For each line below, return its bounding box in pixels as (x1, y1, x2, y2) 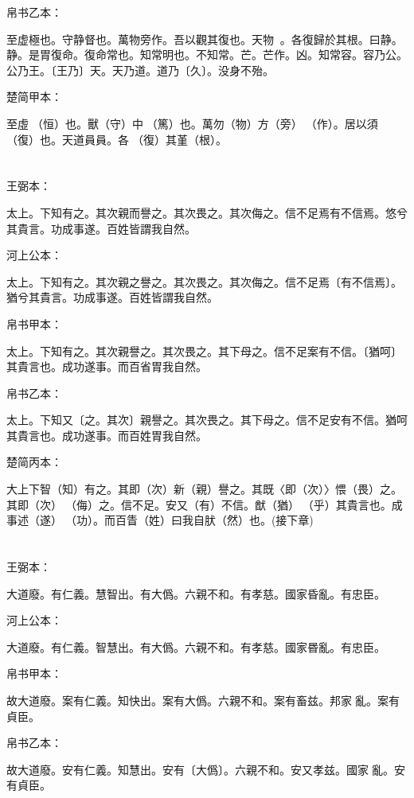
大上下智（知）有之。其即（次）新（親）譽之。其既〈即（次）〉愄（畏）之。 (6, 481, 402, 497)
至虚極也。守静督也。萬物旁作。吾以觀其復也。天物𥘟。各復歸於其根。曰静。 (6, 30, 403, 47)
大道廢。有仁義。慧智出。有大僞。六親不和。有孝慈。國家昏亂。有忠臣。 (6, 585, 385, 601)
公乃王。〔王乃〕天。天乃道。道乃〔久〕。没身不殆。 (6, 61, 274, 78)
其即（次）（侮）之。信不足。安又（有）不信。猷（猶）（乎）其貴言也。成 (6, 496, 403, 512)
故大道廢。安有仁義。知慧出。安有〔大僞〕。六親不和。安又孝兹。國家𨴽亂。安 (6, 761, 405, 777)
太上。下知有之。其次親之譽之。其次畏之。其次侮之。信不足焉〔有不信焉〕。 (6, 273, 402, 290)
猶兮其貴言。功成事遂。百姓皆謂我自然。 (6, 289, 218, 306)
